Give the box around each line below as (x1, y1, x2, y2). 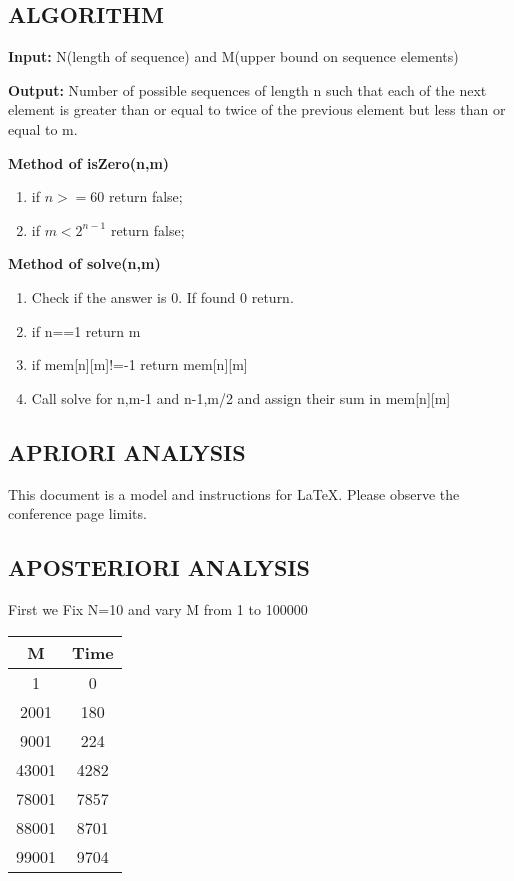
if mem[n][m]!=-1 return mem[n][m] (31, 354, 248, 375)
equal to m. (8, 118, 78, 139)
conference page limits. (8, 503, 147, 524)
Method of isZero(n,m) (8, 152, 170, 173)
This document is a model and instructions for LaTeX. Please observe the (8, 483, 460, 504)
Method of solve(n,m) (8, 253, 161, 274)
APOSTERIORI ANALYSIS (8, 552, 310, 583)
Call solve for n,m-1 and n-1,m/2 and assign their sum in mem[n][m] (31, 387, 451, 408)
